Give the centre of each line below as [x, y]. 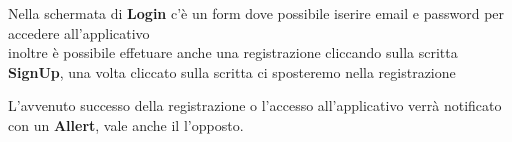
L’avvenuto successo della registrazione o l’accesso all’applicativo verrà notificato [255, 105]
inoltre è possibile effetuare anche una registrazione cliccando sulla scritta [233, 52]
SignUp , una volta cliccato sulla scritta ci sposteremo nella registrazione [232, 71]
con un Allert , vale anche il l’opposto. [126, 124]
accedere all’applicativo [79, 32]
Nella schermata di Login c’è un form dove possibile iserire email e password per [256, 13]
